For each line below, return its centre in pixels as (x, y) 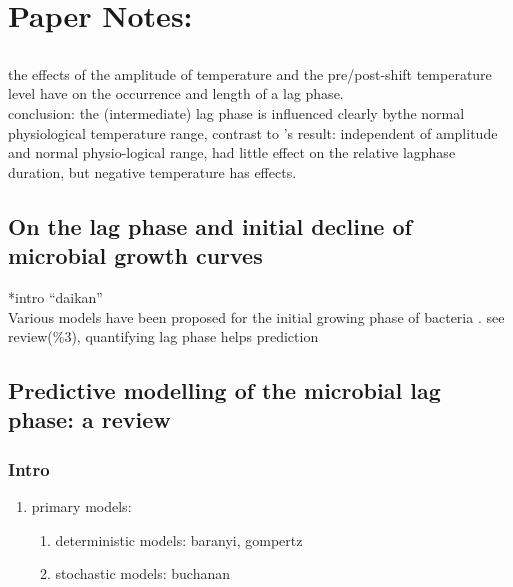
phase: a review (89, 419)
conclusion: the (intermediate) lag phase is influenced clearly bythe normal (236, 112)
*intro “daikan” (55, 296)
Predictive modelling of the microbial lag (224, 390)
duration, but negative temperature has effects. (152, 171)
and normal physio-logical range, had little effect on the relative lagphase (232, 152)
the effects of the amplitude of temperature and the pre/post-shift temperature (250, 73)
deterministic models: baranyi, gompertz (179, 539)
